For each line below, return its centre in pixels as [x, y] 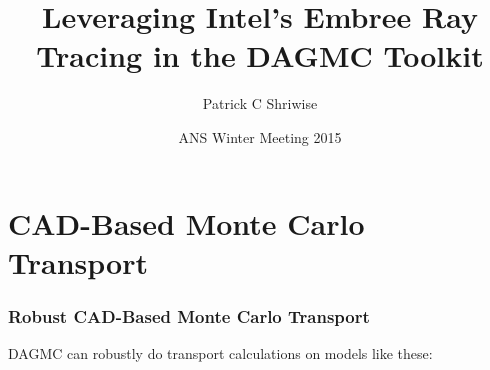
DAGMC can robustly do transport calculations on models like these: [220, 353]
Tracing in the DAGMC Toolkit [260, 55]
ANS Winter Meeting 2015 [260, 136]
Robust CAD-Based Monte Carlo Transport [189, 315]
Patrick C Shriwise [260, 103]
